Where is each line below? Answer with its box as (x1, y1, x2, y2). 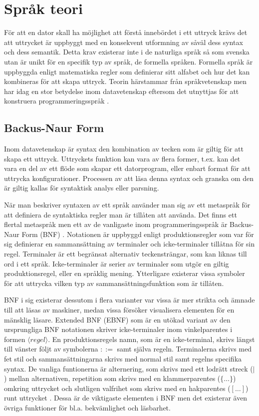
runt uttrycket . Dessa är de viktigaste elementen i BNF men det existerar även (4, 392, 248, 403)
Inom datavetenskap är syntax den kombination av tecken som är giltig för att (4, 143, 244, 154)
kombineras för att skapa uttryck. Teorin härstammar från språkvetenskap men (4, 76, 247, 86)
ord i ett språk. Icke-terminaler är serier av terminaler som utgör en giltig (4, 258, 229, 268)
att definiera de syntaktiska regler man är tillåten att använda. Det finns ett (4, 209, 237, 219)
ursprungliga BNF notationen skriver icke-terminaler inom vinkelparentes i (4, 324, 233, 334)
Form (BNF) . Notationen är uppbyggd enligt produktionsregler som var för (21, 228, 254, 239)
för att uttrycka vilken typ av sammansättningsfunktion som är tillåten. (4, 277, 224, 288)
